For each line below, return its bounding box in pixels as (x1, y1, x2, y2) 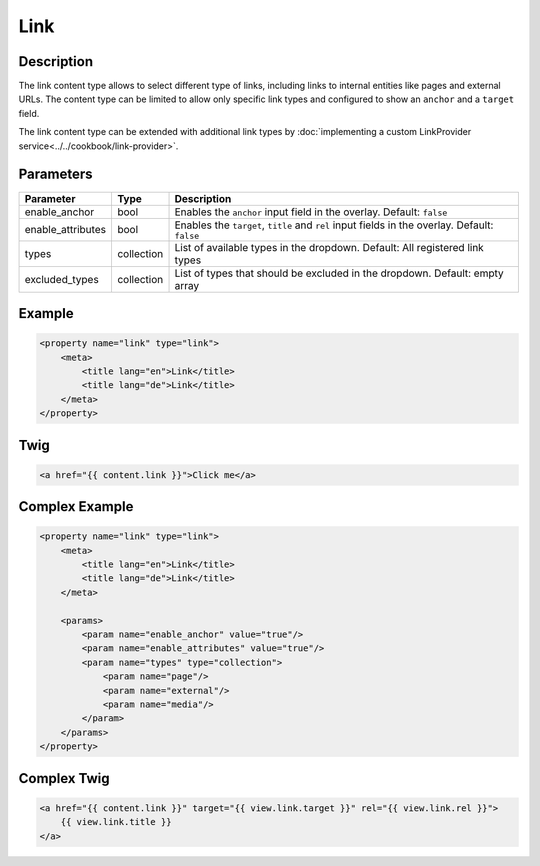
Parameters (18, 166, 93, 183)
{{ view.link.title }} (60, 816, 172, 828)
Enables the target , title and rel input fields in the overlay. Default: (174, 218, 494, 232)
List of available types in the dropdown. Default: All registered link (174, 240, 484, 254)
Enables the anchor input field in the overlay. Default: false (174, 205, 448, 219)
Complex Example (18, 498, 134, 515)
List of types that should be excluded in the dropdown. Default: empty (174, 266, 504, 280)
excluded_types (24, 272, 99, 286)
